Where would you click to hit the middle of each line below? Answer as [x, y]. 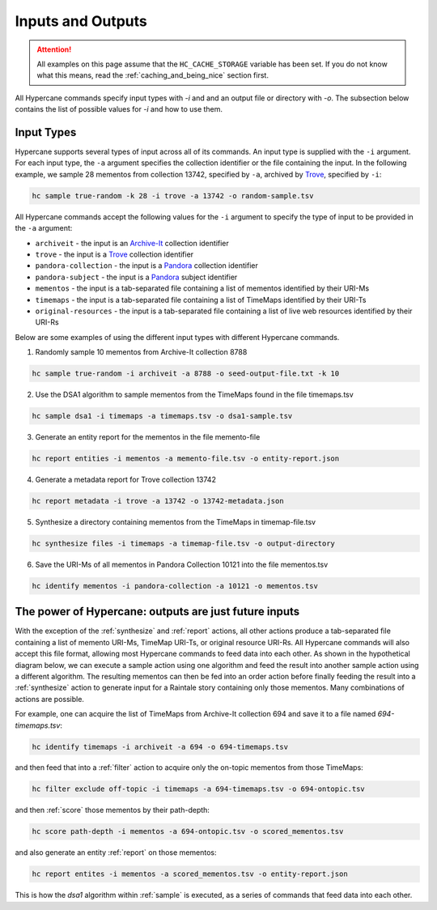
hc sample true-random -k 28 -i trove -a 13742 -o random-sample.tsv [173, 196]
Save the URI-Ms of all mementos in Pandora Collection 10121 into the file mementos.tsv [182, 564]
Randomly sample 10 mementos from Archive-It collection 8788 [141, 352]
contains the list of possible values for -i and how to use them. [119, 109]
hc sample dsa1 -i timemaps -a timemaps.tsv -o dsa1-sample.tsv [162, 416]
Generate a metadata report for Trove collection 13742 [125, 479]
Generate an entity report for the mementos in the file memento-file [148, 437]
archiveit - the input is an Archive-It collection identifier [132, 243]
